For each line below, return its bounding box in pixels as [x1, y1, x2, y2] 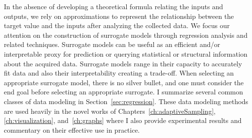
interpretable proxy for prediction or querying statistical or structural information [4, 48, 248, 59]
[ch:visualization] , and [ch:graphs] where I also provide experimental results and [4, 115, 242, 125]
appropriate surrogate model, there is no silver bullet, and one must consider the [4, 77, 244, 87]
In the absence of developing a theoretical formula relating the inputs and [4, 1, 223, 11]
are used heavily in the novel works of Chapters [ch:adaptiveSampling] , [4, 106, 216, 116]
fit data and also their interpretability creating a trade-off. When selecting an [4, 68, 234, 78]
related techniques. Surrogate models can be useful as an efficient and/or [4, 39, 220, 49]
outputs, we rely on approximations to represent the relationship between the [4, 11, 234, 21]
